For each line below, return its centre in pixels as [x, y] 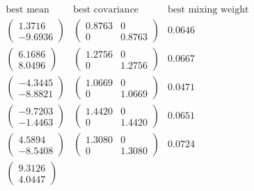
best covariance [106, 10]
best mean [27, 10]
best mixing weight [208, 10]
